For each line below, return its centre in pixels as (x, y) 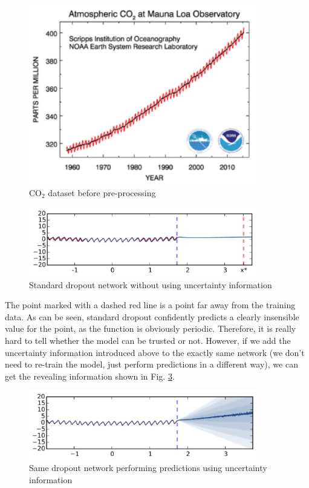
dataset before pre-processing (102, 192)
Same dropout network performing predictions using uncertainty (148, 468)
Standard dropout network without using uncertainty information (151, 284)
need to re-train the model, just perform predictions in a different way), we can (151, 364)
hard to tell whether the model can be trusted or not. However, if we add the (148, 340)
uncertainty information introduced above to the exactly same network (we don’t (155, 352)
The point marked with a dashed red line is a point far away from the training (150, 305)
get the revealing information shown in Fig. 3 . (90, 376)
